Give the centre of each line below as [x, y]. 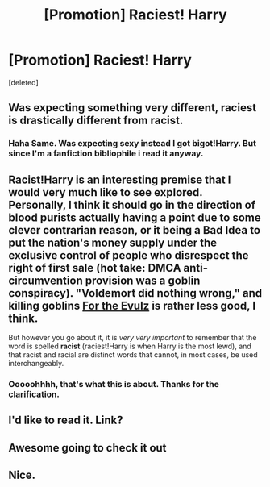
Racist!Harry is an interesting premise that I [120, 179]
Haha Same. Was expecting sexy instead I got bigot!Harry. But [132, 144]
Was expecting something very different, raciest [132, 108]
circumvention [46, 280]
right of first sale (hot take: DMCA [95, 268]
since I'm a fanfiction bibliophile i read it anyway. [106, 153]
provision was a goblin [143, 280]
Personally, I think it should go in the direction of [132, 204]
